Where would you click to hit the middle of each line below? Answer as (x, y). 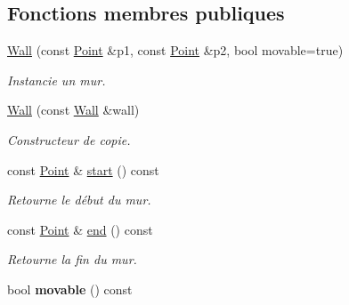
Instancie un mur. (57, 80)
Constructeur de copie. (69, 139)
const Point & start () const (83, 169)
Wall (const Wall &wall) (73, 110)
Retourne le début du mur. (79, 200)
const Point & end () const (80, 229)
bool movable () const (70, 289)
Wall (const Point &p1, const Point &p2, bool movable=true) (175, 50)
